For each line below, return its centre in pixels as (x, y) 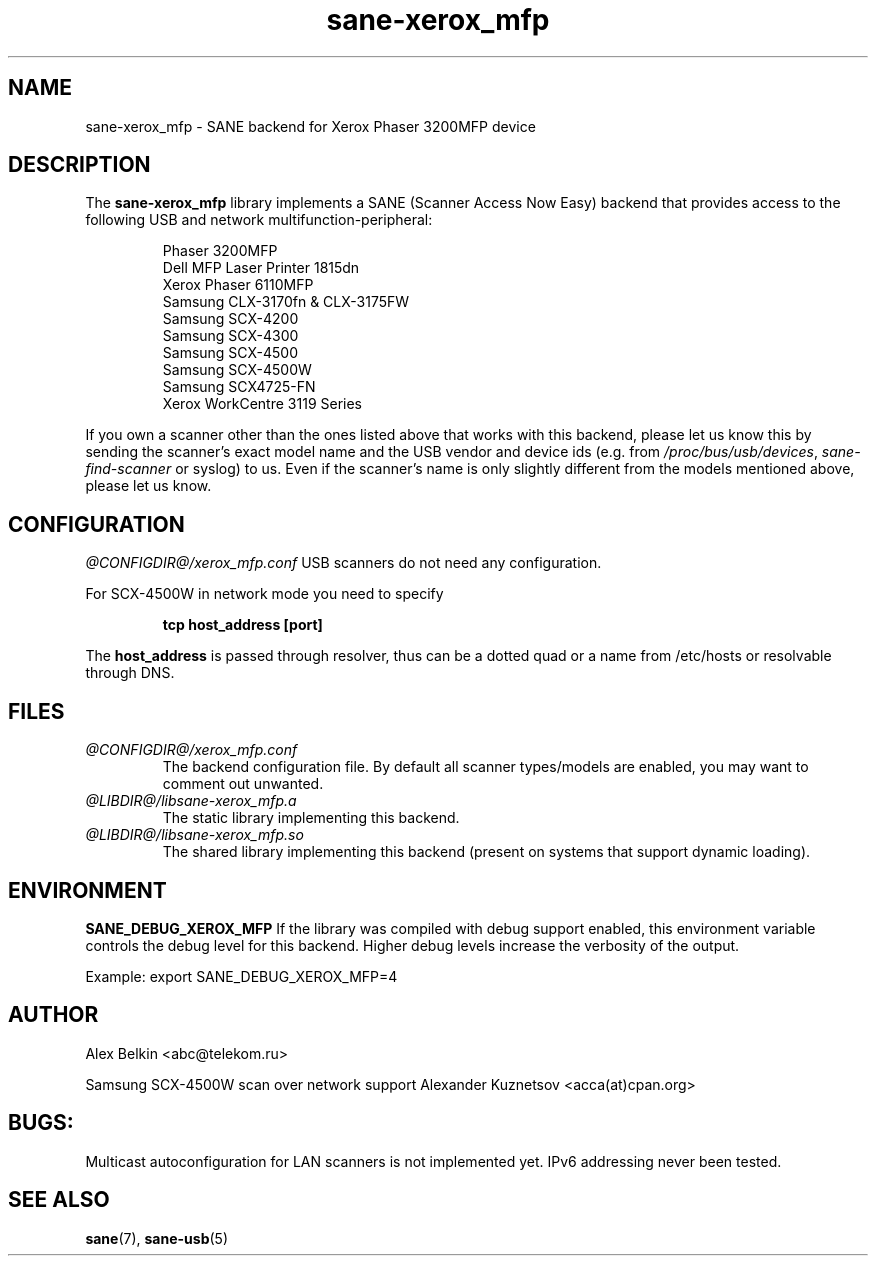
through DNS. (130, 673)
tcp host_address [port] (242, 625)
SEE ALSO (59, 1200)
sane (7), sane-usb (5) (157, 1238)
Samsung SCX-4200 (230, 319)
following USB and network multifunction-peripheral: (259, 220)
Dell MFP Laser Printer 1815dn (261, 268)
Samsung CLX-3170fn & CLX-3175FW (286, 302)
